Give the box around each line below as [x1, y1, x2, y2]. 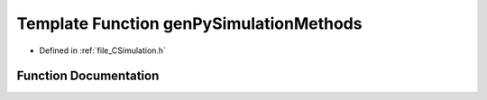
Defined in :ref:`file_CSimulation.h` [39, 45, 167, 56]
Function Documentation [16, 68, 160, 84]
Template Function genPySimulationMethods [16, 14, 363, 33]
